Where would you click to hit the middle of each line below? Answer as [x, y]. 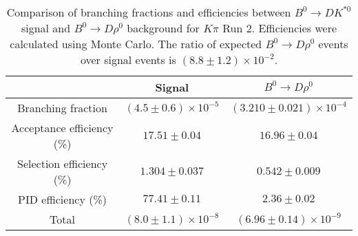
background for [163, 28]
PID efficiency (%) [62, 199]
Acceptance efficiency [62, 128]
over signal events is [128, 60]
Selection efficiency [63, 163]
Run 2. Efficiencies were [280, 28]
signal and [46, 28]
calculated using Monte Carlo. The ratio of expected [136, 44]
